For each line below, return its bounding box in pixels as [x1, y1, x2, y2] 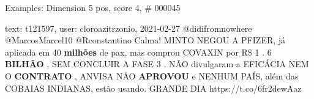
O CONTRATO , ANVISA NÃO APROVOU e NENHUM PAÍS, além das [5, 69, 299, 82]
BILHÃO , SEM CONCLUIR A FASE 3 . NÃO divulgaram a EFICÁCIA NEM [5, 57, 309, 70]
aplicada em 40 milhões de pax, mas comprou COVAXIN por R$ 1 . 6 [5, 45, 272, 58]
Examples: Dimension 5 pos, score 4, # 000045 [5, 1, 181, 13]
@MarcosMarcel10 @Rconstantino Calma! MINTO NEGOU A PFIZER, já [5, 34, 286, 46]
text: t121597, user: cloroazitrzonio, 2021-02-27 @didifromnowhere [5, 21, 252, 34]
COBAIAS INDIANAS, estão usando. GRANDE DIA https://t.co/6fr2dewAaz [5, 81, 302, 94]
